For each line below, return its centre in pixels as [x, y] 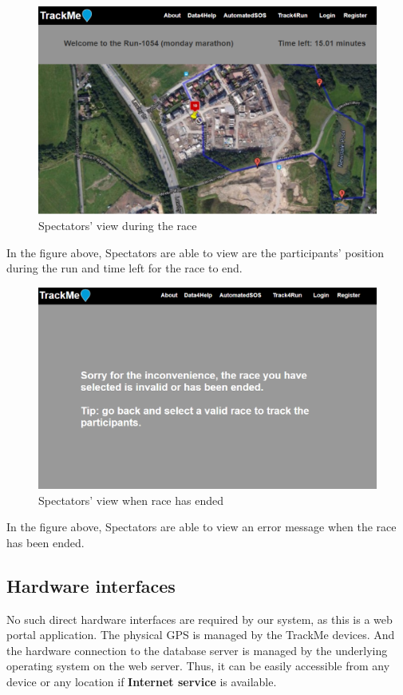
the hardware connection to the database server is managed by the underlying [197, 650]
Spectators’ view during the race [118, 226]
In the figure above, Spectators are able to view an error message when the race [201, 527]
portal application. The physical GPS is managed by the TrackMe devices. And [201, 635]
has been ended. [45, 542]
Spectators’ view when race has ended [131, 500]
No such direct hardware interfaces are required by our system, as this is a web [200, 619]
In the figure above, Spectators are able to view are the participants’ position [195, 252]
